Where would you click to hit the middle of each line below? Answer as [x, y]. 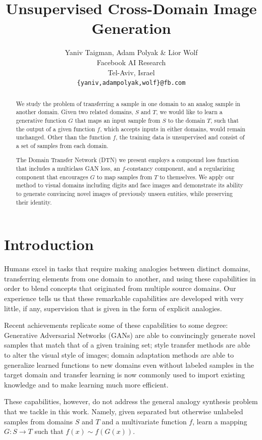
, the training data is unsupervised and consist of [180, 137]
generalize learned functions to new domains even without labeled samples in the [129, 364]
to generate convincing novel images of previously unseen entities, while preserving [124, 193]
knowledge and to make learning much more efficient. [86, 384]
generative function [41, 120]
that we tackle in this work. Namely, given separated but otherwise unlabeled [124, 411]
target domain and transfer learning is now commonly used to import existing [124, 375]
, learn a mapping [220, 421]
